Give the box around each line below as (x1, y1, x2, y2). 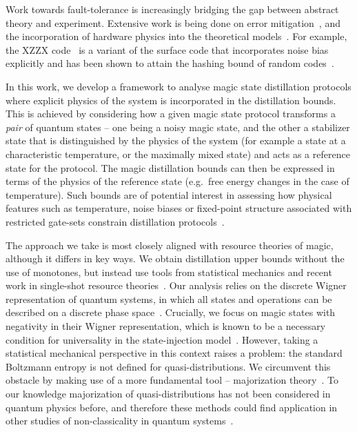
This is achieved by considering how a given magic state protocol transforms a (6, 106, 336, 121)
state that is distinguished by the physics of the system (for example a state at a (6, 133, 346, 148)
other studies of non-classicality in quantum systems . (6, 413, 234, 428)
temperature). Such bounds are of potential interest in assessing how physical (6, 187, 332, 202)
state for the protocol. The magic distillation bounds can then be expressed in (6, 160, 335, 175)
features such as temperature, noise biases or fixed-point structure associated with (6, 201, 352, 215)
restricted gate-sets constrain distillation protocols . (6, 214, 225, 228)
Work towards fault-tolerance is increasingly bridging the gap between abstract (6, 2, 339, 16)
